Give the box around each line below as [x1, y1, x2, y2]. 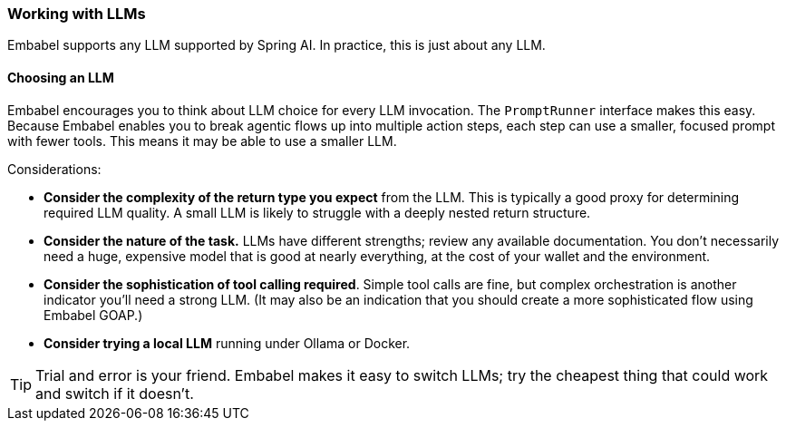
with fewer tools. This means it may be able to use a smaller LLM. [7, 132, 397, 149]
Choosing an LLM [7, 69, 114, 85]
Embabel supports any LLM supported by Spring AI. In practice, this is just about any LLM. [7, 37, 546, 53]
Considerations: [7, 160, 102, 177]
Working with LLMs [7, 5, 146, 23]
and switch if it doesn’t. [35, 384, 194, 403]
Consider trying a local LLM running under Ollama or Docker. [44, 335, 411, 351]
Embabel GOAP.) [44, 306, 143, 323]
